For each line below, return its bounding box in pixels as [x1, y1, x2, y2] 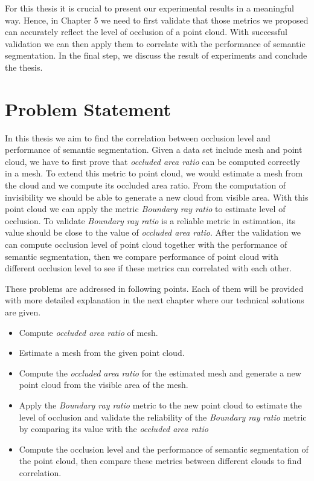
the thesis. [5, 60, 43, 73]
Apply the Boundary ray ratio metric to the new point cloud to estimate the [19, 398, 302, 411]
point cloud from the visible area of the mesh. [19, 378, 188, 391]
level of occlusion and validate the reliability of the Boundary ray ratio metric [19, 410, 307, 423]
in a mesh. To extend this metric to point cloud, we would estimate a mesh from [5, 167, 303, 179]
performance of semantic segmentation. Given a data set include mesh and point [5, 143, 303, 156]
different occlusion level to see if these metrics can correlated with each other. [5, 262, 292, 274]
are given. [5, 306, 41, 318]
